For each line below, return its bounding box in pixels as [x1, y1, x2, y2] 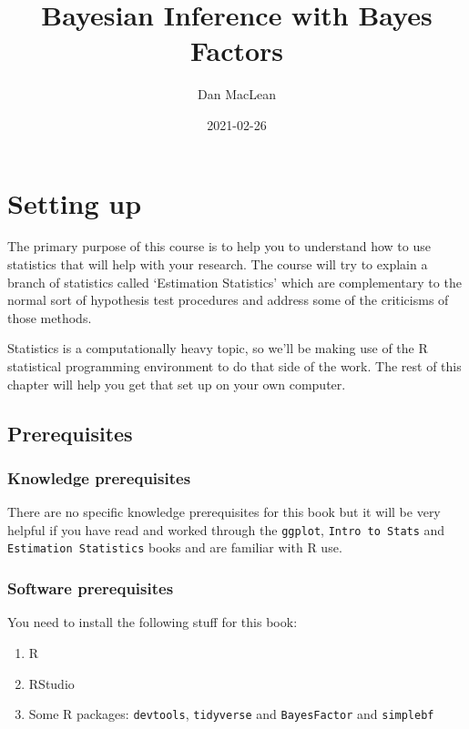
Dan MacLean [198, 85, 276, 104]
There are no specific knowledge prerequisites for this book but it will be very [7, 502, 441, 521]
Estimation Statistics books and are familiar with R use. [7, 538, 342, 557]
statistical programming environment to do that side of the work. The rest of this [7, 357, 462, 375]
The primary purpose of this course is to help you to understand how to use [7, 237, 431, 256]
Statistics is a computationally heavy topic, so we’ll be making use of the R [7, 339, 428, 358]
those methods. [7, 308, 92, 327]
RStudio [28, 673, 75, 693]
